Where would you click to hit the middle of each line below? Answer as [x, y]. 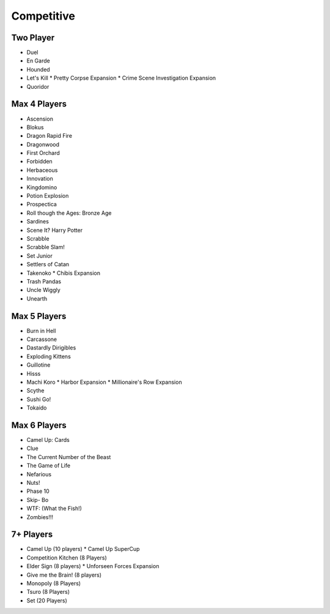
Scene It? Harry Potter [54, 230]
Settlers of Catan [48, 264]
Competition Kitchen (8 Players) [67, 558]
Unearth [37, 298]
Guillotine [38, 365]
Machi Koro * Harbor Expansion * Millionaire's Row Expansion [105, 382]
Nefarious [39, 474]
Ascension [40, 119]
